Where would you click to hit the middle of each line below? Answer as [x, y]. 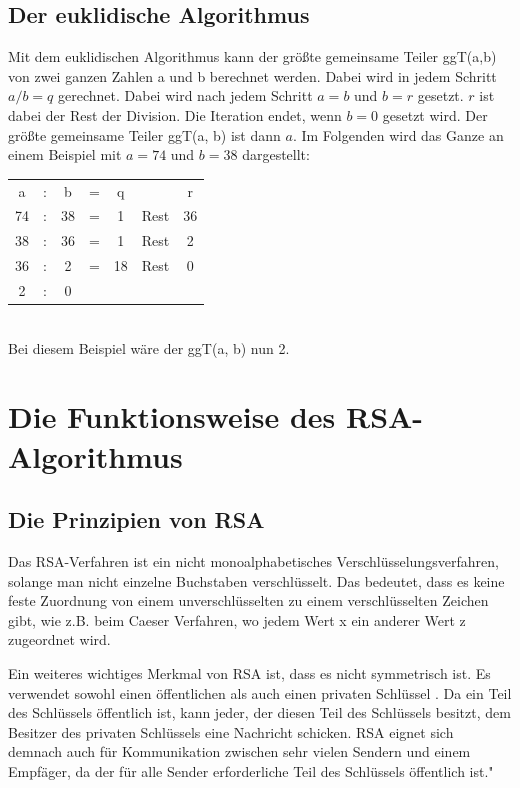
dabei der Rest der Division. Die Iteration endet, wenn [175, 114]
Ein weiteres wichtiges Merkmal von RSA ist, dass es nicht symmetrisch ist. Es [249, 672]
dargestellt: [276, 154]
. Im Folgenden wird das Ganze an [398, 134]
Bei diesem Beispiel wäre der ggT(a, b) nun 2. [149, 347]
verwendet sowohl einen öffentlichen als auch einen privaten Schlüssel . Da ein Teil [260, 692]
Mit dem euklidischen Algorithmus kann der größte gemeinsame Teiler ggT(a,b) [252, 56]
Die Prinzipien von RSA [136, 519]
